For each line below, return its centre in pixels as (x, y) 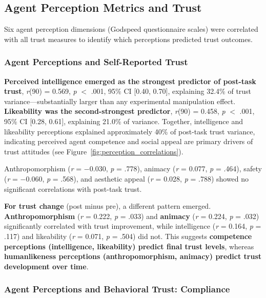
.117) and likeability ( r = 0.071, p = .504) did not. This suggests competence (128, 236)
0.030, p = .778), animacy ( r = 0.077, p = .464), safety (176, 168)
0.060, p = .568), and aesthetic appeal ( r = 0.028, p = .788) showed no (137, 178)
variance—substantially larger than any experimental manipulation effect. (120, 101)
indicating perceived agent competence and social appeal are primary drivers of (129, 141)
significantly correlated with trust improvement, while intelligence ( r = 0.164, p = (133, 226)
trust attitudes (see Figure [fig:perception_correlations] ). (94, 151)
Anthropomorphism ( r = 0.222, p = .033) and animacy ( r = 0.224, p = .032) (132, 216)
